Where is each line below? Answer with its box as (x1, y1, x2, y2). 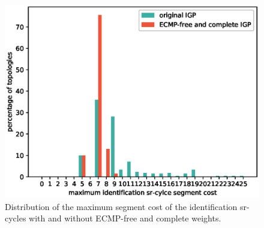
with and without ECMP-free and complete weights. (29, 212, 221, 224)
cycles (5, 212, 26, 224)
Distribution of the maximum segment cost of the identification (5, 200, 238, 212)
